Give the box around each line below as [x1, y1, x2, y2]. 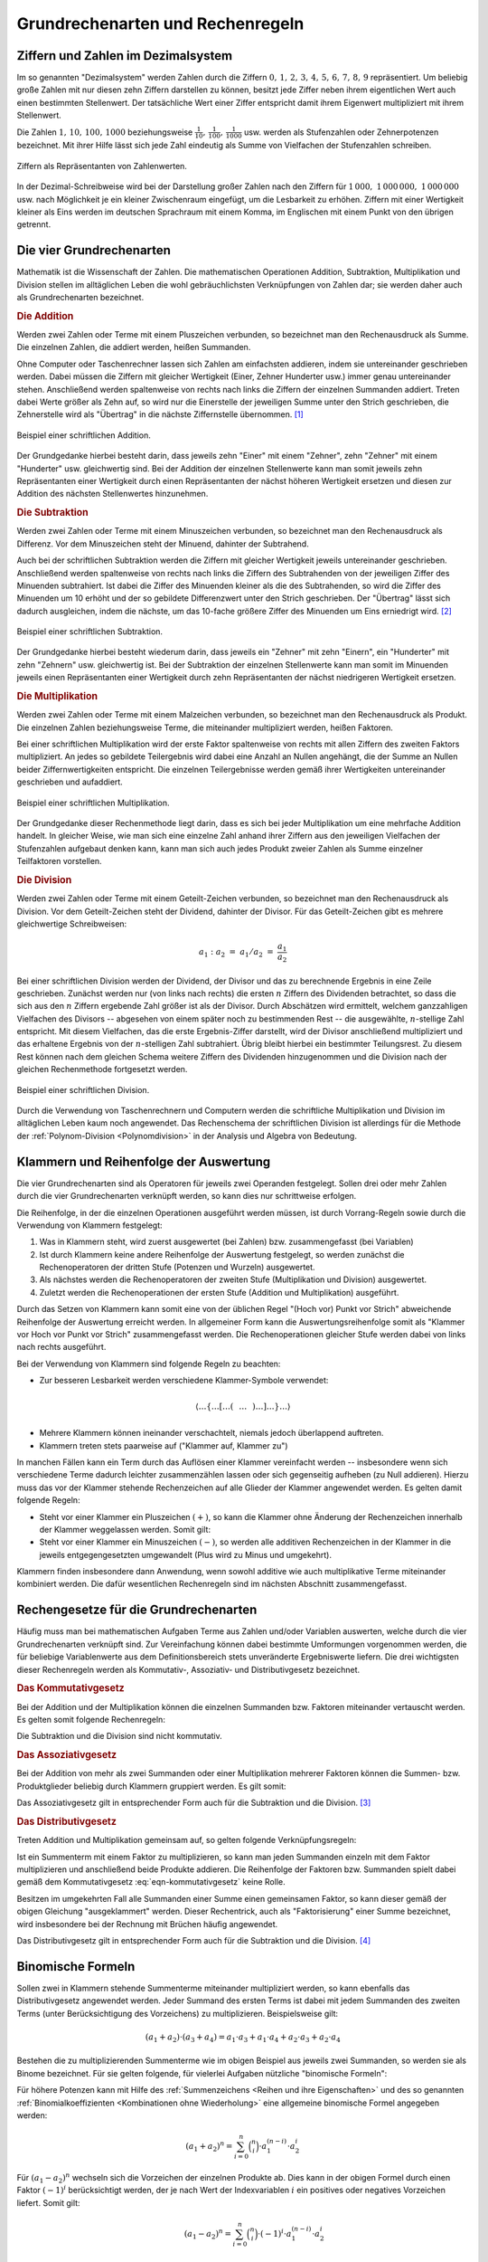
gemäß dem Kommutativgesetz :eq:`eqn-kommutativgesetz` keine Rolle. [16, 1877, 286, 1887]
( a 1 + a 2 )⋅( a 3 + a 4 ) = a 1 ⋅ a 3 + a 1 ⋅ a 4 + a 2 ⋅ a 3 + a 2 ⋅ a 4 [145, 2031, 341, 2044]
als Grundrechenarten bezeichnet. [16, 291, 145, 302]
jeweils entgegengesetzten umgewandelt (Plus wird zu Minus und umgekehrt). [39, 1549, 332, 1560]
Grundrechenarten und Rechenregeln [16, 14, 305, 33]
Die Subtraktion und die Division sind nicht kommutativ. [16, 1731, 223, 1742]
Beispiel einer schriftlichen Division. [16, 1084, 150, 1095]
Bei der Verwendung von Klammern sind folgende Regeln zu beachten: [16, 1358, 281, 1369]
